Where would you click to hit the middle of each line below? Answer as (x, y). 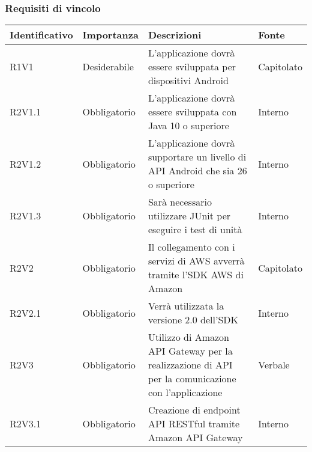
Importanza (110, 35)
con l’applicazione (185, 392)
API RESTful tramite (194, 424)
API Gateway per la (190, 351)
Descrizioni (175, 35)
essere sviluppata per (192, 67)
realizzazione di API (190, 365)
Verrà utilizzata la (186, 306)
